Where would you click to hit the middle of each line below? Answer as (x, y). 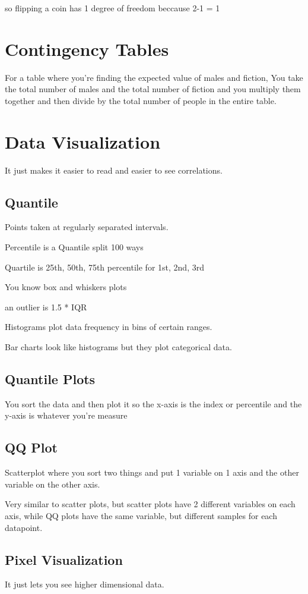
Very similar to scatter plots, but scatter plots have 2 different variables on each (150, 504)
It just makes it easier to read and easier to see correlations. (114, 170)
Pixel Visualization (64, 559)
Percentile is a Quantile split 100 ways (74, 247)
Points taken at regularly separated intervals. (87, 227)
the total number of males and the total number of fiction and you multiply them (153, 89)
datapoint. (24, 527)
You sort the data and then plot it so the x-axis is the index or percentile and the (153, 403)
